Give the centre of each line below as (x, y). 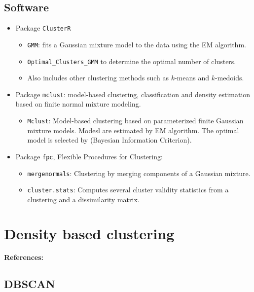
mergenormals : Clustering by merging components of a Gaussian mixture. (139, 173)
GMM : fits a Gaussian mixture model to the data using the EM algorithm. (137, 44)
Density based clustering (89, 233)
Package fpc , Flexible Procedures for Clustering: (89, 156)
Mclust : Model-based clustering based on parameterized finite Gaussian (135, 121)
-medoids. (229, 78)
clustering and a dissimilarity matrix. (83, 199)
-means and (192, 78)
